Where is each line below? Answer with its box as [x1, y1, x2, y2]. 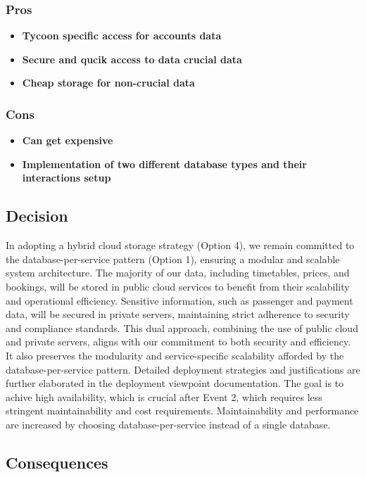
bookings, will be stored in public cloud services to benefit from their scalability [6, 279, 350, 293]
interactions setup [22, 170, 111, 185]
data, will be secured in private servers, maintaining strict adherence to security [6, 307, 350, 322]
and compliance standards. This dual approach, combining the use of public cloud [6, 320, 358, 335]
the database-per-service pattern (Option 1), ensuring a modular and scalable [6, 251, 340, 266]
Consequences [6, 451, 108, 473]
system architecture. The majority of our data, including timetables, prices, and [6, 265, 350, 280]
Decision [6, 205, 68, 227]
